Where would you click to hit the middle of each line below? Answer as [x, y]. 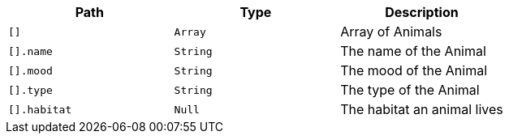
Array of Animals [391, 32]
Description [422, 12]
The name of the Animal [413, 51]
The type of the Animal [410, 90]
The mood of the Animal [414, 70]
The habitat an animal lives [422, 109]
